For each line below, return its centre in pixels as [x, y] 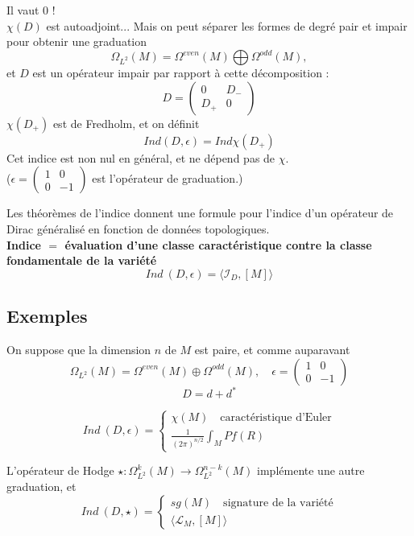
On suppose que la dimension [79, 350]
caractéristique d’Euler [276, 418]
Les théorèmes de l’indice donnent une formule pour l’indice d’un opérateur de [200, 213]
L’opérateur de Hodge [60, 470]
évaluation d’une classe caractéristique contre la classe [218, 244]
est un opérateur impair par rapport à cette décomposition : [181, 73]
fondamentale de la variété [82, 260]
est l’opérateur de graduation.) [168, 178]
